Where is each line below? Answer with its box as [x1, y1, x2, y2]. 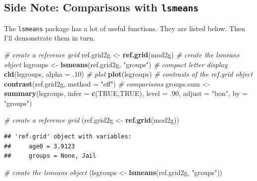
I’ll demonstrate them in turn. [4, 33, 96, 43]
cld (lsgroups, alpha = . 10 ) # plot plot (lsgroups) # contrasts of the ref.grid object [4, 69, 253, 79]
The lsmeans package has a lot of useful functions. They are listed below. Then [4, 23, 245, 33]
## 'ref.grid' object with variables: [4, 133, 132, 140]
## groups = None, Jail [4, 152, 97, 160]
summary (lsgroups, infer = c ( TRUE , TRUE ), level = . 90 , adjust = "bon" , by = [4, 88, 248, 98]
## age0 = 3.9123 [4, 142, 75, 150]
